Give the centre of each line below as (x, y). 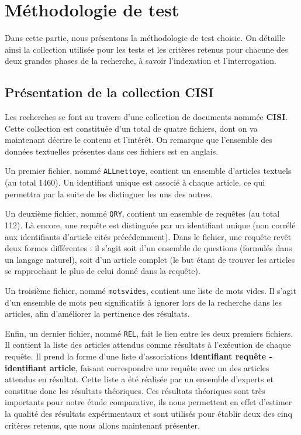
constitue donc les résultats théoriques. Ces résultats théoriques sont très (135, 390)
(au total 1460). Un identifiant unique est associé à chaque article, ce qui (135, 182)
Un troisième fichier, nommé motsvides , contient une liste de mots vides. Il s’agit (150, 290)
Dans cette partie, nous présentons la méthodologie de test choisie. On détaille (145, 38)
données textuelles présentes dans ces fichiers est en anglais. (112, 151)
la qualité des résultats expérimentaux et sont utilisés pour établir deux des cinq (148, 414)
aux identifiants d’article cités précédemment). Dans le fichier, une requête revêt (148, 236)
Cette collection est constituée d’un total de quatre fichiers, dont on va (131, 128)
